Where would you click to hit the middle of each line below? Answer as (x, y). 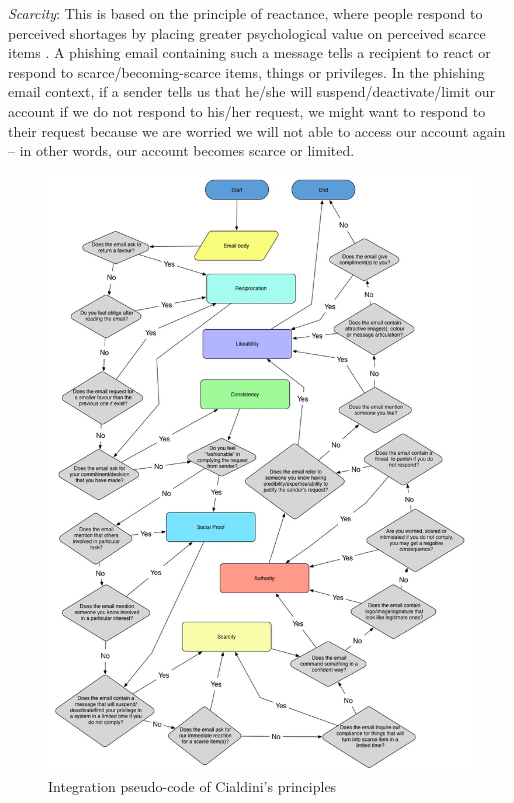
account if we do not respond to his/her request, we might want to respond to (247, 110)
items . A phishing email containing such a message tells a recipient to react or (249, 52)
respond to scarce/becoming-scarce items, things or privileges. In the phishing (246, 71)
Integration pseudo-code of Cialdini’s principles (192, 786)
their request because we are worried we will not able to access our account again (257, 130)
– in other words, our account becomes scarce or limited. (181, 150)
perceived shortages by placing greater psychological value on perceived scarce (247, 32)
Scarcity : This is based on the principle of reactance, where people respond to (245, 13)
